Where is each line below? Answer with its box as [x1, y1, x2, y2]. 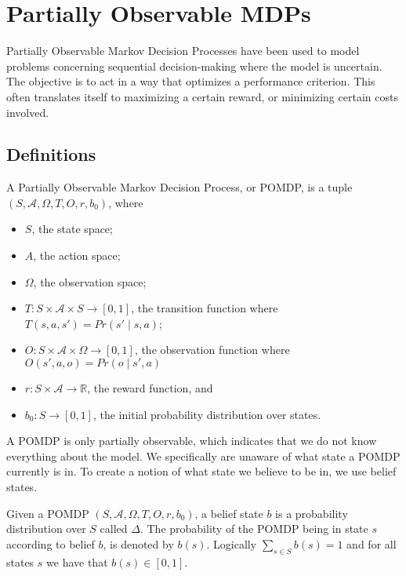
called [100, 520, 128, 537]
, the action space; [33, 247, 121, 264]
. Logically [206, 535, 257, 552]
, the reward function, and [87, 380, 213, 396]
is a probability [275, 505, 348, 521]
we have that [46, 553, 108, 570]
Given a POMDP [6, 505, 89, 521]
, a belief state [194, 505, 263, 521]
